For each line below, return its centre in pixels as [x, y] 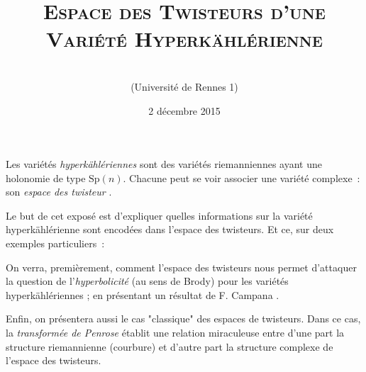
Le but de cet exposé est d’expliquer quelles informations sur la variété [159, 215]
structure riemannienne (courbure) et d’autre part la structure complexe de [170, 346]
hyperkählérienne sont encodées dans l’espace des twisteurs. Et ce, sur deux [170, 229]
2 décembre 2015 [184, 110]
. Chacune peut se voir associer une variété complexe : [242, 177]
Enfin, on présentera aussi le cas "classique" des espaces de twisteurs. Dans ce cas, [183, 319]
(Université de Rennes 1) [184, 86]
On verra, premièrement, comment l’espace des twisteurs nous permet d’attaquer [181, 267]
